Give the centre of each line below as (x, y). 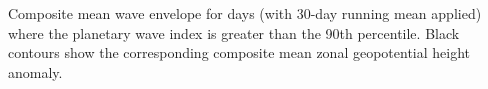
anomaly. (35, 71)
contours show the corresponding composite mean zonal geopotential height (239, 52)
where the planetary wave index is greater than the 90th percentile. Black (234, 32)
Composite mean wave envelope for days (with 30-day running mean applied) (245, 13)
